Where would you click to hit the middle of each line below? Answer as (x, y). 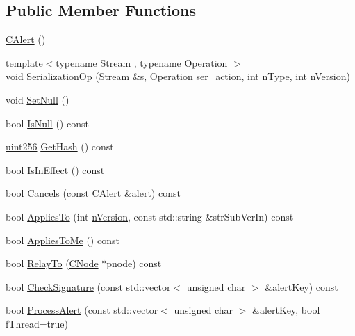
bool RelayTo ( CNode (52, 263)
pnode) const (134, 263)
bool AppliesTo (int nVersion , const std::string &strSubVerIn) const (150, 216)
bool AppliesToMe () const (63, 240)
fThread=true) (37, 323)
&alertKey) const (302, 286)
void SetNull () (38, 99)
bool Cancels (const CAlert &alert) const (93, 193)
